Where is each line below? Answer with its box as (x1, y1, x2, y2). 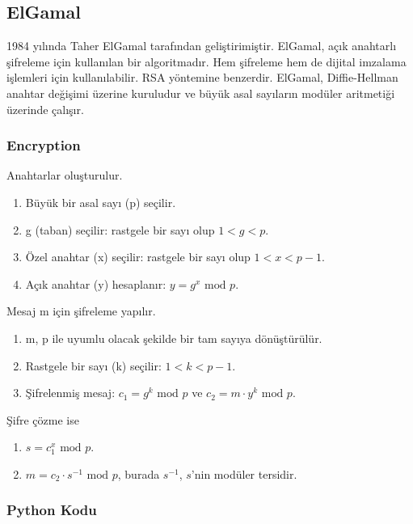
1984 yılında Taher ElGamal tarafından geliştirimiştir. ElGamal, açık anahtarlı (6, 37, 397, 54)
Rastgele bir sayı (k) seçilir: (25, 357, 162, 374)
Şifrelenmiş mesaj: (25, 384, 116, 401)
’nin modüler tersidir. (191, 465, 297, 482)
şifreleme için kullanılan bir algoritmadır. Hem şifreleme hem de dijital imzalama (6, 53, 407, 70)
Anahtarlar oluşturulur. (6, 167, 123, 184)
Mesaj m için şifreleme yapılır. (6, 302, 156, 319)
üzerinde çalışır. (6, 100, 84, 117)
